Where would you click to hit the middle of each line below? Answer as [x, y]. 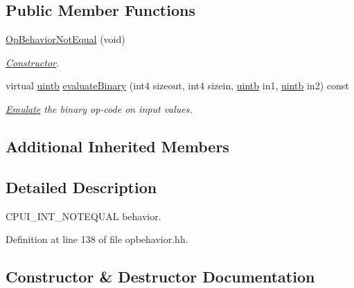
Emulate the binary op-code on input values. [99, 108]
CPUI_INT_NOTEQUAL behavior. [83, 216]
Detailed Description [81, 187]
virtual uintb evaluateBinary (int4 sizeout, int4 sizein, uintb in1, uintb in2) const [177, 85]
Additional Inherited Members [117, 146]
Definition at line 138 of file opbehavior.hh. [97, 239]
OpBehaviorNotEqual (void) [65, 39]
